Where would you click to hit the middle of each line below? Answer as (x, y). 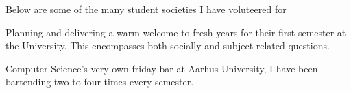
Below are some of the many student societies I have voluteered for (146, 9)
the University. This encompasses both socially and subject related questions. (168, 45)
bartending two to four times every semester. (100, 82)
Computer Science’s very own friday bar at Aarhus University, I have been (162, 68)
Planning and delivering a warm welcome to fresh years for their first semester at (176, 32)
